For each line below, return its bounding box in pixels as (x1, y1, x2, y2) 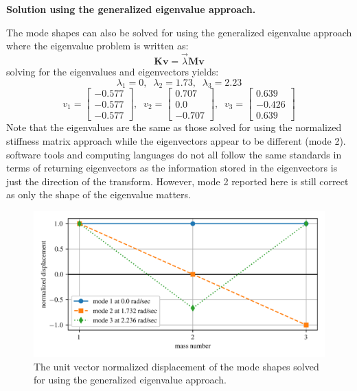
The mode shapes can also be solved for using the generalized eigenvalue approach (6, 25, 352, 39)
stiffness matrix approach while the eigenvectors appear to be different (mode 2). (6, 134, 346, 148)
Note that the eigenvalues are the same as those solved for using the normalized (6, 120, 342, 134)
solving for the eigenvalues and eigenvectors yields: (6, 64, 219, 78)
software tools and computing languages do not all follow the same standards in (6, 147, 342, 161)
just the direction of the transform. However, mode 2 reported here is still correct (6, 174, 349, 188)
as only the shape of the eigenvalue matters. (6, 187, 191, 202)
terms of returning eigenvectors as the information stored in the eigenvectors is (6, 161, 338, 175)
